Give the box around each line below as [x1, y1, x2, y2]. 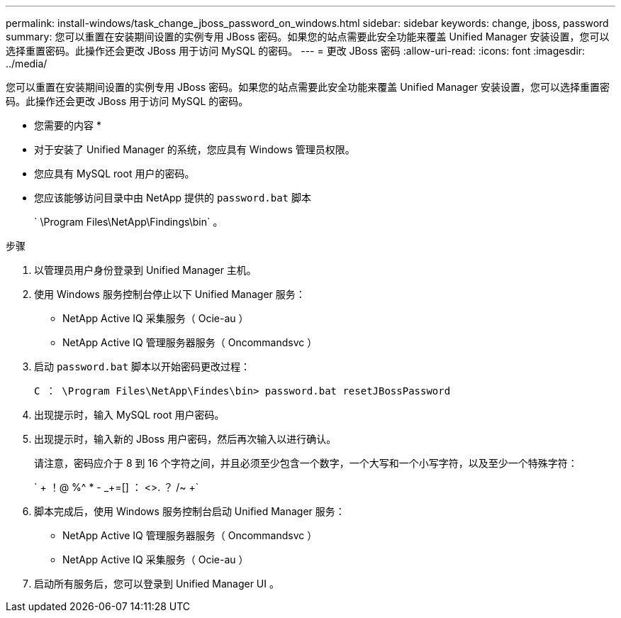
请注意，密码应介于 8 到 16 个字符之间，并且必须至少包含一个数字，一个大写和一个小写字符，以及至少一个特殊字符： [34, 457, 578, 469]
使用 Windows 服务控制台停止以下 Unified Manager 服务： [34, 288, 306, 300]
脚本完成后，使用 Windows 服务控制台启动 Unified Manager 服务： [34, 505, 345, 517]
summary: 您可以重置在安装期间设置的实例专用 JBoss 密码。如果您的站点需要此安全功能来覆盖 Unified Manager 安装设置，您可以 [6, 31, 610, 43]
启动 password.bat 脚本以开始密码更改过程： [34, 360, 251, 373]
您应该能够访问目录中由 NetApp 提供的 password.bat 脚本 [34, 192, 311, 204]
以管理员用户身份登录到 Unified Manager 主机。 [34, 264, 257, 276]
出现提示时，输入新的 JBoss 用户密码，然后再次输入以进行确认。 [34, 433, 337, 445]
